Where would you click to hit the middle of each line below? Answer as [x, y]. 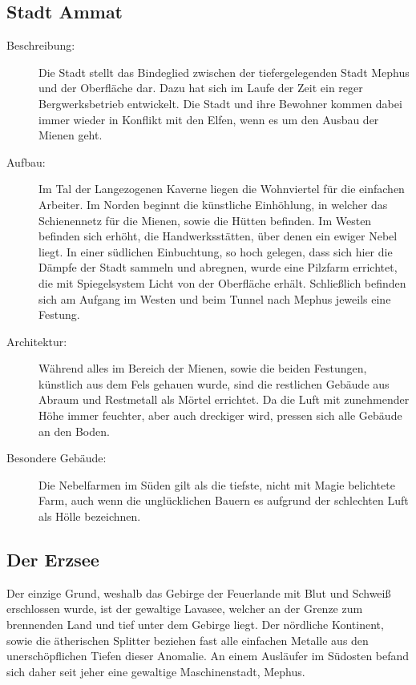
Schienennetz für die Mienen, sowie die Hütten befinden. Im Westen [205, 220]
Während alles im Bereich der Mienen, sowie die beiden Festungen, [203, 368]
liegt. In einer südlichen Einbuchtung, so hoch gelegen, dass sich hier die [216, 251]
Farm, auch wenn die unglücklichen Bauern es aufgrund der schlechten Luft [224, 500]
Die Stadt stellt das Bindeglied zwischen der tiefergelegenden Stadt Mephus [224, 72]
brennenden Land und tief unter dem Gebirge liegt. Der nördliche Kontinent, [195, 625]
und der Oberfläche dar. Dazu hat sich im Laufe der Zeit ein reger [201, 88]
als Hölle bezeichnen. [90, 516]
